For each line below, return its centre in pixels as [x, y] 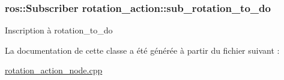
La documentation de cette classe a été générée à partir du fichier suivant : [142, 50]
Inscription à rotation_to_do [59, 30]
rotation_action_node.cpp [54, 70]
